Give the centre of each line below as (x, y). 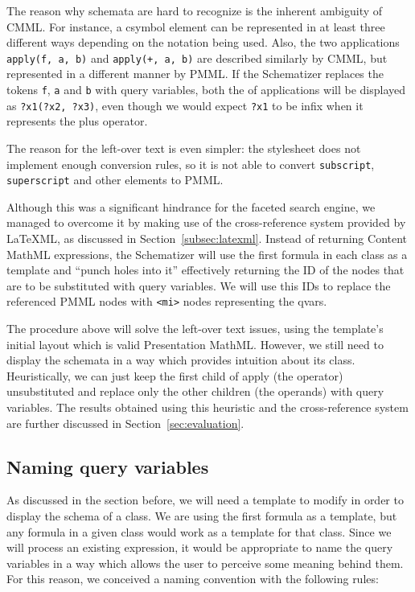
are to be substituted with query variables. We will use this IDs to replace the (199, 285)
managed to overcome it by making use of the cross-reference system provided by (206, 222)
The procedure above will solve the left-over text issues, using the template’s (195, 329)
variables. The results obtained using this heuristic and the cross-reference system (207, 407)
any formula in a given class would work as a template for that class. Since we (199, 531)
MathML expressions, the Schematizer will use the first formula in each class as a (207, 254)
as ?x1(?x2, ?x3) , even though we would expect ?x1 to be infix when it (185, 105)
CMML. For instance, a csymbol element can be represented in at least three (196, 26)
